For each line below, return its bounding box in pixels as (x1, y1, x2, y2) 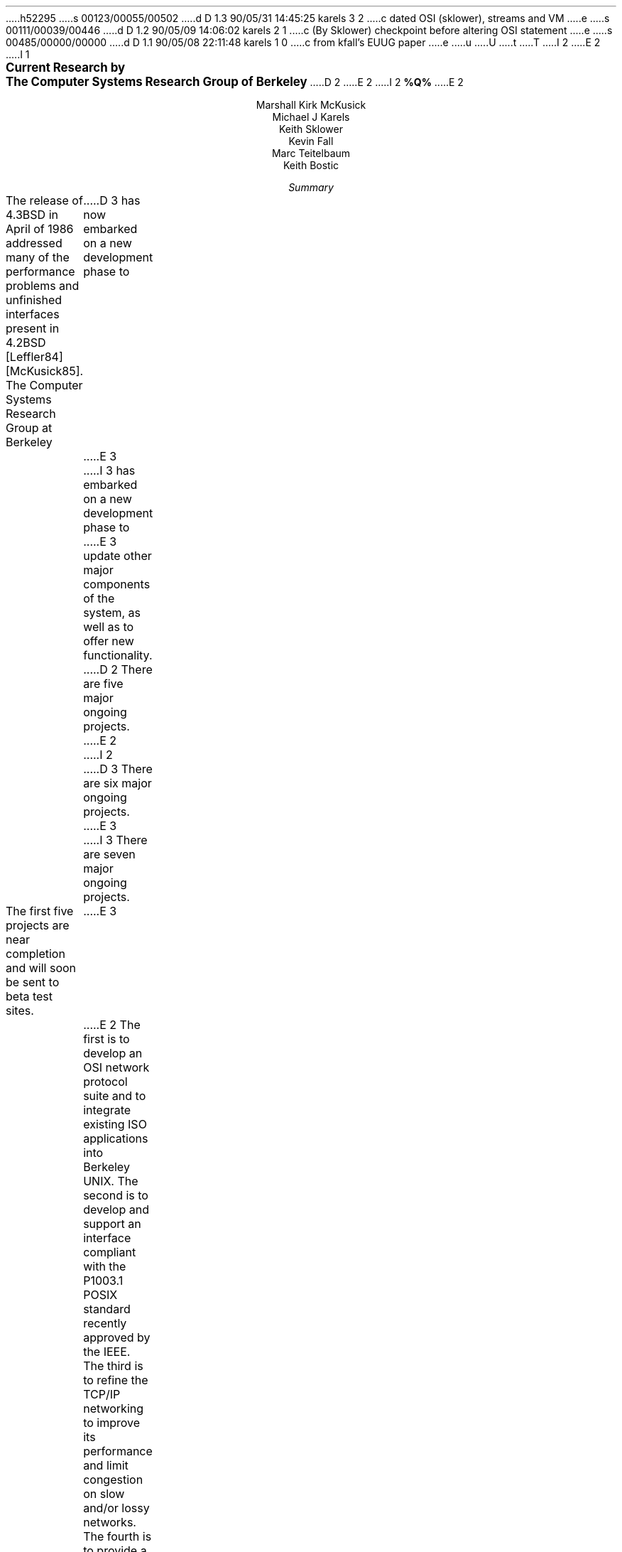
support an (83, 1217, 141, 1231)
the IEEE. (83, 1344, 131, 1359)
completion (6, 947, 65, 961)
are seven (83, 847, 136, 861)
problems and (6, 279, 80, 293)
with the (83, 1259, 126, 1273)
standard (83, 1302, 131, 1316)
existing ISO (83, 1117, 147, 1131)
